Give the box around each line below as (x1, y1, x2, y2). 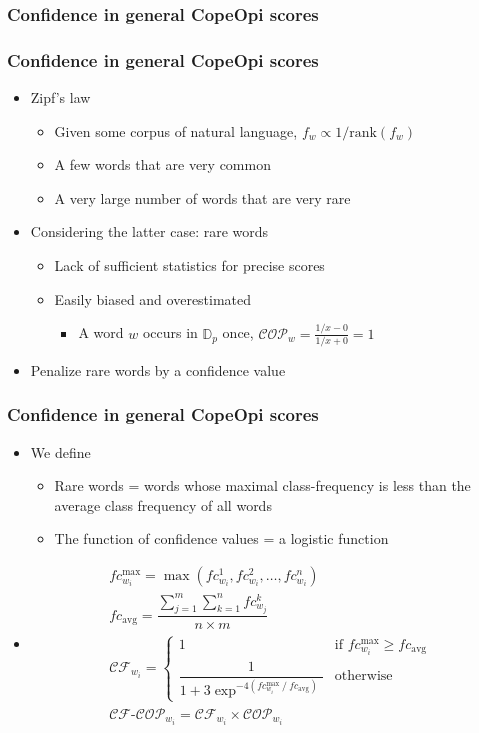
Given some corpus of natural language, (54, 120, 298, 141)
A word (78, 322, 124, 343)
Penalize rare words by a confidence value (30, 359, 286, 380)
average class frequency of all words (54, 494, 272, 515)
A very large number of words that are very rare (54, 187, 351, 208)
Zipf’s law (30, 87, 91, 108)
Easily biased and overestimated (54, 288, 252, 309)
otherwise (334, 669, 393, 684)
